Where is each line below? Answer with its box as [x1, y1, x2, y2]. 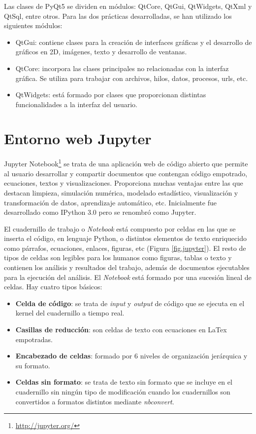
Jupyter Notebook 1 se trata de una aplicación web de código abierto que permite [4, 157, 248, 169]
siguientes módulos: [4, 20, 63, 31]
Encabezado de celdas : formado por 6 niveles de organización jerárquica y [15, 351, 248, 361]
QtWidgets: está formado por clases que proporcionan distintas [15, 89, 206, 100]
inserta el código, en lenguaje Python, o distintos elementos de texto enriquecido [4, 233, 247, 243]
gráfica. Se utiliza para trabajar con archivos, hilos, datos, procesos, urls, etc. [15, 73, 248, 83]
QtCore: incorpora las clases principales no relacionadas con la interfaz [15, 63, 229, 73]
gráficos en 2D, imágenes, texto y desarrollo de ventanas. [15, 46, 187, 57]
